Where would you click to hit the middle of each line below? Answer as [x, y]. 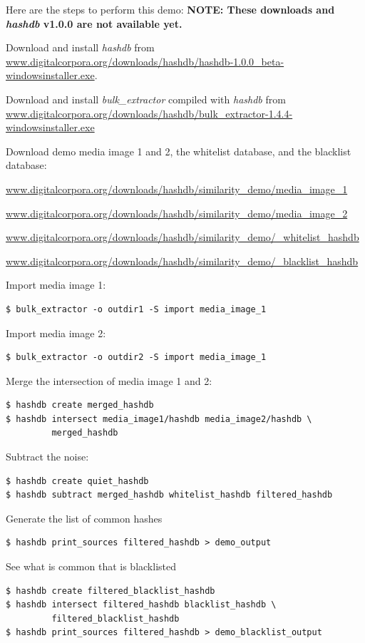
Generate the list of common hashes [84, 518]
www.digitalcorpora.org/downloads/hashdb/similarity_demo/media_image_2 [177, 213]
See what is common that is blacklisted [91, 566]
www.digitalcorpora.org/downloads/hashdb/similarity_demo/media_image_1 [177, 189]
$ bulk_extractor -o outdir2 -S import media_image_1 [136, 357]
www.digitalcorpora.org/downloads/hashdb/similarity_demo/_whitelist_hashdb [182, 237]
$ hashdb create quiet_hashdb [77, 481]
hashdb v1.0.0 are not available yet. [94, 23]
